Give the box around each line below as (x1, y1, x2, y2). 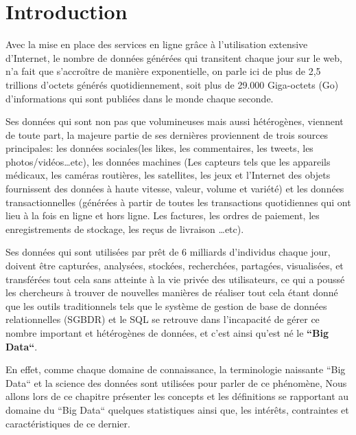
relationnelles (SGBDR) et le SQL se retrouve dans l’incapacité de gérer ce (5, 312, 320, 326)
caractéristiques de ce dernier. (5, 416, 130, 430)
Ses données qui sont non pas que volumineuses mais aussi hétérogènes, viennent (5, 114, 344, 129)
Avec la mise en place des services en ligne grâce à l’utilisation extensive (5, 37, 308, 52)
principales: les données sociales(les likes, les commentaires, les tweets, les (5, 141, 313, 155)
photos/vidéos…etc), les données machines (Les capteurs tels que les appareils (5, 154, 331, 168)
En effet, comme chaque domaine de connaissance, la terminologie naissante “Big (5, 362, 346, 377)
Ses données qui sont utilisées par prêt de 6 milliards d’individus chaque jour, (5, 245, 331, 259)
